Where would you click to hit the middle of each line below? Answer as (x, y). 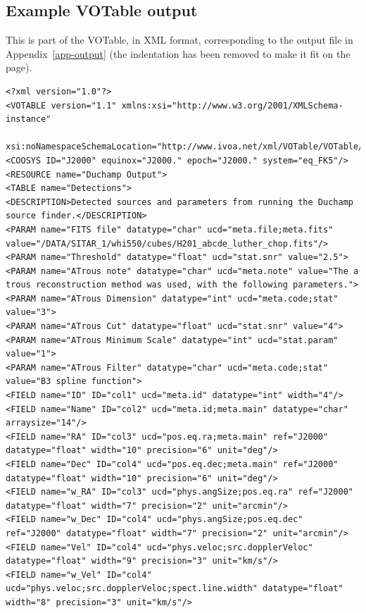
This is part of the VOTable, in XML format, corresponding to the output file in (179, 40)
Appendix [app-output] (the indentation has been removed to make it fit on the (178, 53)
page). (19, 67)
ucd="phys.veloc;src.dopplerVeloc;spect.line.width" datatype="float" (175, 589)
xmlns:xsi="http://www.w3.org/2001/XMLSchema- (232, 105)
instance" (29, 119)
